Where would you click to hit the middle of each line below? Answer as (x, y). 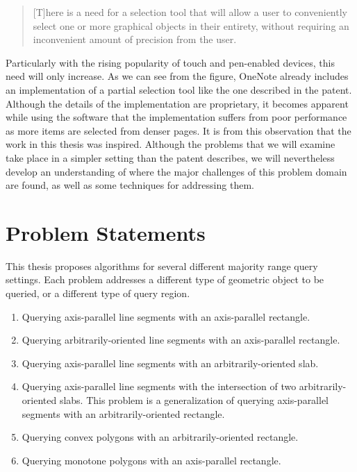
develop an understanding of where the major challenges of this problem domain (176, 171)
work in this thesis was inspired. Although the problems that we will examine (171, 144)
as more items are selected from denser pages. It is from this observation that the (178, 130)
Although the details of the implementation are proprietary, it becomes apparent (177, 103)
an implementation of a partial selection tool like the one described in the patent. (179, 89)
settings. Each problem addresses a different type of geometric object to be (165, 279)
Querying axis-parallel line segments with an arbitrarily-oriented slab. (170, 363)
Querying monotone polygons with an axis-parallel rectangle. (151, 460)
